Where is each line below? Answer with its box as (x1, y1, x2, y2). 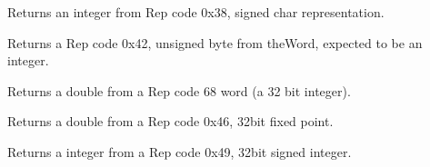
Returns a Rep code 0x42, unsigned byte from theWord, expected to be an (7, 33, 423, 52)
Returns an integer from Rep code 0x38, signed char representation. (7, 3, 385, 21)
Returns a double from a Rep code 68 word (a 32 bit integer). (7, 81, 351, 100)
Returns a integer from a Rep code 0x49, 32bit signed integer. (7, 142, 352, 161)
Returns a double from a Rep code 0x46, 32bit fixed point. (7, 112, 334, 131)
